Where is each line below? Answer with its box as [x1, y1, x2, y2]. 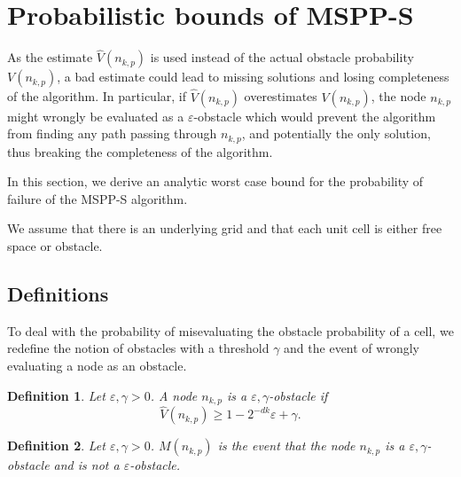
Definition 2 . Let [7, 436, 105, 455]
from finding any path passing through [7, 124, 217, 143]
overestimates [244, 87, 317, 106]
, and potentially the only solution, [241, 124, 431, 143]
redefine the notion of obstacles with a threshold [7, 339, 270, 357]
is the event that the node [217, 436, 356, 455]
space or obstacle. [7, 236, 103, 254]
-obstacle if [269, 386, 328, 404]
